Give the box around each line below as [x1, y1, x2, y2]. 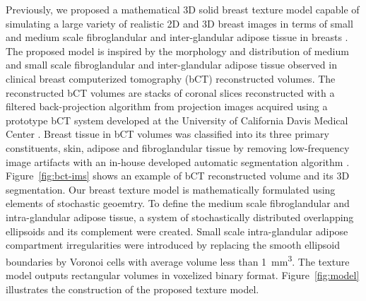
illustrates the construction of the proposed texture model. [6, 281, 259, 296]
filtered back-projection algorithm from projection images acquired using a [6, 99, 328, 114]
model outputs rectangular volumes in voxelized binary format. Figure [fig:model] [6, 267, 360, 282]
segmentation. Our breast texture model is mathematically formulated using [6, 182, 336, 196]
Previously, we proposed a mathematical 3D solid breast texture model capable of [6, 2, 360, 16]
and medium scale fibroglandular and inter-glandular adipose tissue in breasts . [6, 30, 348, 45]
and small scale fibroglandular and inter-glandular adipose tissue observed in [6, 57, 337, 72]
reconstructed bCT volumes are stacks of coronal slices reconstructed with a [6, 85, 335, 100]
